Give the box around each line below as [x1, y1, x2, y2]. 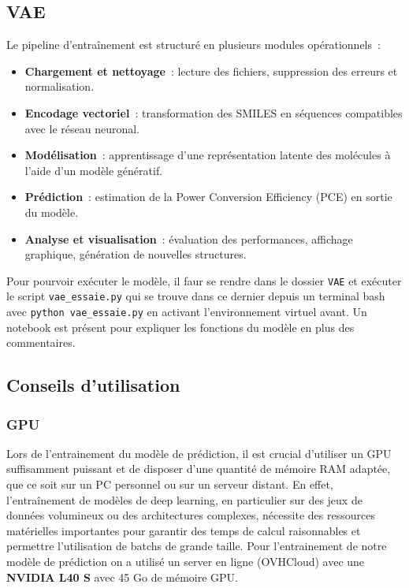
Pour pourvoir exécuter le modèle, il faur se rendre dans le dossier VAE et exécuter [6, 272, 402, 288]
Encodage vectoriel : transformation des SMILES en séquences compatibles [24, 104, 403, 121]
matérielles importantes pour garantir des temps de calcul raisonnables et [6, 522, 361, 538]
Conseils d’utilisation [6, 373, 180, 397]
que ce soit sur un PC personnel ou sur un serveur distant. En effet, [6, 476, 333, 493]
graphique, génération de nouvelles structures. [24, 246, 247, 262]
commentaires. [6, 334, 76, 351]
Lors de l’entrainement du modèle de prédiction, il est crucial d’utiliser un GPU [6, 445, 392, 461]
